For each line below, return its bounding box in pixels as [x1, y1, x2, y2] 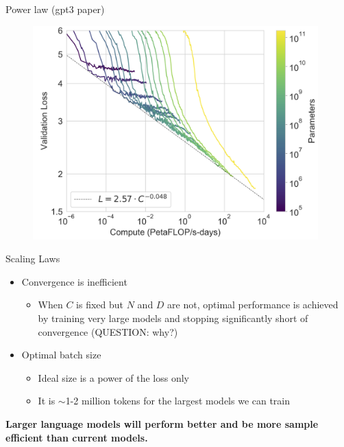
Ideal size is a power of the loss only [38, 370, 190, 385]
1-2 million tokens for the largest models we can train [65, 393, 291, 408]
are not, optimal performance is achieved [167, 297, 339, 312]
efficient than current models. [5, 430, 148, 444]
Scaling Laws [5, 251, 60, 266]
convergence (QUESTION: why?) [38, 324, 178, 339]
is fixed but [76, 297, 124, 312]
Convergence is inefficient [21, 274, 127, 288]
